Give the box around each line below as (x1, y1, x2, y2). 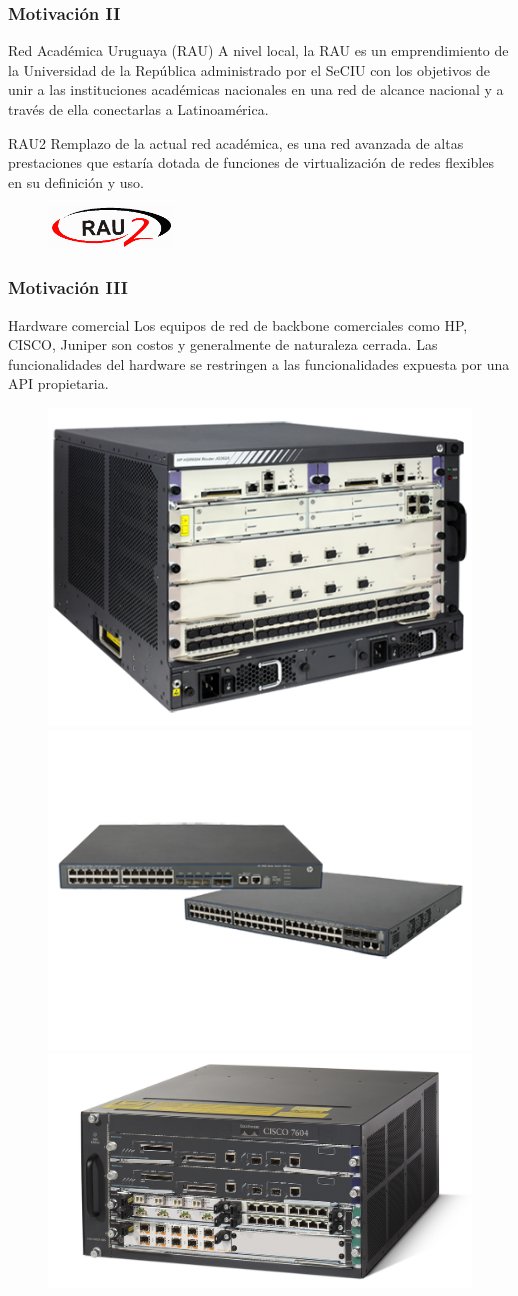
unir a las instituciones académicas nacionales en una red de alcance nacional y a (8, 79, 504, 100)
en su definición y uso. (8, 171, 144, 192)
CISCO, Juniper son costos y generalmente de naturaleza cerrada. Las (8, 334, 438, 355)
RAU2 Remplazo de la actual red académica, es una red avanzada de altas (8, 132, 464, 153)
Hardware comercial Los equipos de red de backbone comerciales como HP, (8, 314, 468, 335)
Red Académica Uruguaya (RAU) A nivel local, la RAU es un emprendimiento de (8, 40, 509, 61)
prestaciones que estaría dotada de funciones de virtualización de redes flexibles (8, 152, 494, 173)
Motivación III (8, 275, 128, 300)
